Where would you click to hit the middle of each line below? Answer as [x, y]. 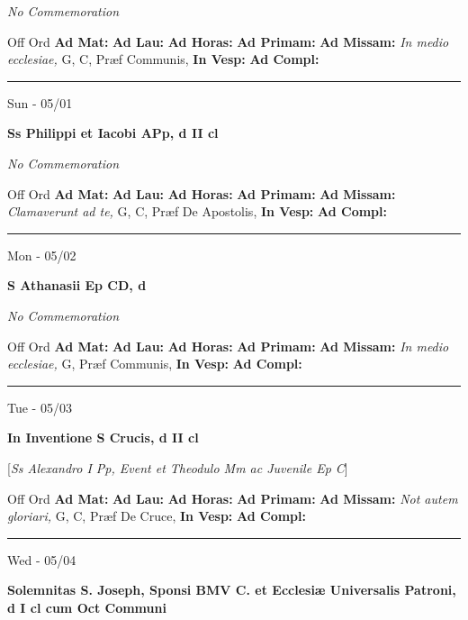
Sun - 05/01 [40, 102]
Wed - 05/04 [42, 559]
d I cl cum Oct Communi [87, 607]
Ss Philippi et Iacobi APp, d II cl [113, 133]
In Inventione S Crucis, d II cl [103, 438]
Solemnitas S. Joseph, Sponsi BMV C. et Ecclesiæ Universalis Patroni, [232, 590]
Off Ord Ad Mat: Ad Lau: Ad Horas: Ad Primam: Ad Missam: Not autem [233, 498]
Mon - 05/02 [42, 255]
